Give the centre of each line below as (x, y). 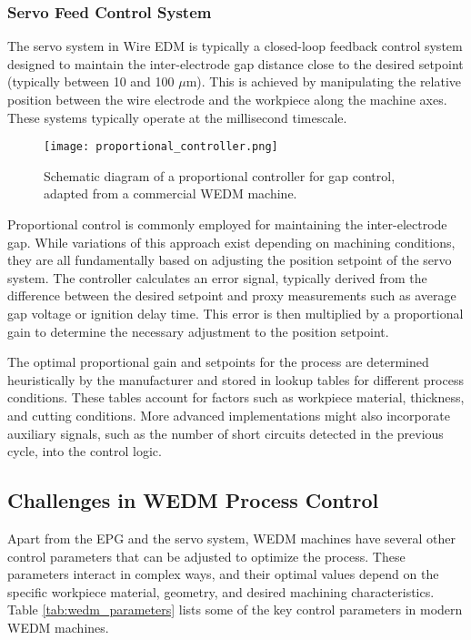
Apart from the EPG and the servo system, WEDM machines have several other (231, 538)
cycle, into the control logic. (85, 451)
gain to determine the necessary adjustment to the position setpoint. (198, 331)
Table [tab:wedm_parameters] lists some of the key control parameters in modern (235, 610)
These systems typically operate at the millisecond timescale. (177, 117)
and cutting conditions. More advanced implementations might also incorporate (229, 415)
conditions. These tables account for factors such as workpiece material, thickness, (236, 397)
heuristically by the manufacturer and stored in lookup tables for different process (235, 379)
